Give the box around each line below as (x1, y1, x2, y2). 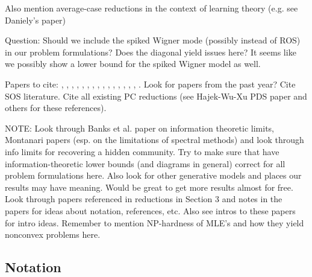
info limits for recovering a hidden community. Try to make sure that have (5, 145, 279, 158)
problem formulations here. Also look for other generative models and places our (5, 169, 302, 182)
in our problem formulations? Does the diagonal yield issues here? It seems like (5, 45, 296, 58)
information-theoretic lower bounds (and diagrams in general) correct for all (5, 157, 285, 170)
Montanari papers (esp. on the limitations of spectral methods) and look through (5, 133, 304, 146)
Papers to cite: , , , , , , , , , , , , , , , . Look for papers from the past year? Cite (5, 77, 296, 90)
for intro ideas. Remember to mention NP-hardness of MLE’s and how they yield (5, 216, 304, 229)
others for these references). (5, 101, 107, 114)
